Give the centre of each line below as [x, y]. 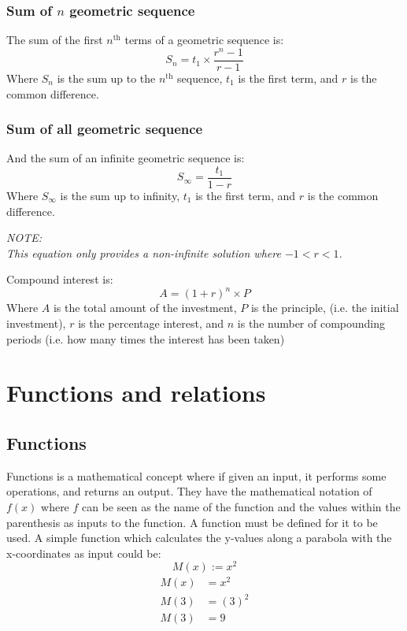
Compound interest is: [60, 279]
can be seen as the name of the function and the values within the [241, 507]
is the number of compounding [311, 323]
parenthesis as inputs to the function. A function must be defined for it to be [192, 522]
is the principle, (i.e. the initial [325, 308]
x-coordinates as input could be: [84, 553]
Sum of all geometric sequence [105, 129]
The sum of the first [55, 40]
